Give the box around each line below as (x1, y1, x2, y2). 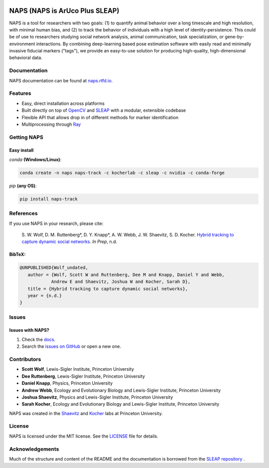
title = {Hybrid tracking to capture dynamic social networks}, (27, 286, 188, 291)
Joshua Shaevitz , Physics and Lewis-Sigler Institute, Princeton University (21, 394, 173, 400)
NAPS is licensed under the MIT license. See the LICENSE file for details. (9, 433, 158, 439)
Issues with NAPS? (9, 327, 49, 333)
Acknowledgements (9, 446, 59, 453)
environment (9, 40, 35, 47)
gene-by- (225, 34, 244, 40)
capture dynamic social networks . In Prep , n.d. (21, 238, 118, 244)
